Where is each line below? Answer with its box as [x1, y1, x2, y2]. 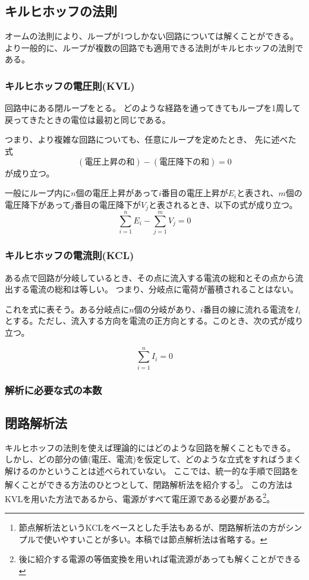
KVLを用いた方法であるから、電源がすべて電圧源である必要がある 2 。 [5, 490, 275, 505]
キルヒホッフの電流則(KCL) [5, 248, 134, 263]
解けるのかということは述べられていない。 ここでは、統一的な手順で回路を [5, 464, 299, 477]
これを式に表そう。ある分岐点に [5, 302, 130, 315]
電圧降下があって [5, 198, 71, 210]
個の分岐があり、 [134, 302, 201, 315]
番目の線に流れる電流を [203, 302, 295, 315]
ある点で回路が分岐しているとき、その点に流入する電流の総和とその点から [5, 271, 295, 283]
